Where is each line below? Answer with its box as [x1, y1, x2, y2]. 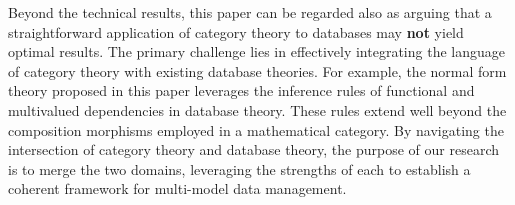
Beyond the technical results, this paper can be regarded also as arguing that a [8, 2, 492, 22]
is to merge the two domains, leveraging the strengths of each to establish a [8, 158, 471, 179]
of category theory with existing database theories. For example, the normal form [8, 60, 507, 81]
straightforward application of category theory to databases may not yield [8, 21, 464, 42]
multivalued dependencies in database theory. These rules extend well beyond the [8, 99, 507, 120]
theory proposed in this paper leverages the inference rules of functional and [8, 80, 475, 101]
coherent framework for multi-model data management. [8, 178, 347, 199]
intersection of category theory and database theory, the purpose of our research [8, 139, 500, 160]
